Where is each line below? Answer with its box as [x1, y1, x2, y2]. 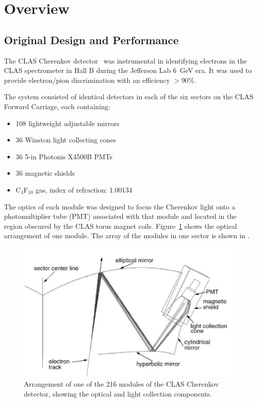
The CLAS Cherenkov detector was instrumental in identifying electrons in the [4, 55, 247, 66]
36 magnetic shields [15, 168, 75, 178]
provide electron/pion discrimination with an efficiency [4, 74, 170, 85]
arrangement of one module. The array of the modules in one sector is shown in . [4, 230, 250, 241]
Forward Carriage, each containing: [4, 101, 110, 111]
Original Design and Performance [4, 32, 179, 47]
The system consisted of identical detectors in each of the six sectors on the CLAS [4, 91, 254, 102]
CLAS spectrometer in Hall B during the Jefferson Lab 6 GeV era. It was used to [4, 65, 252, 75]
